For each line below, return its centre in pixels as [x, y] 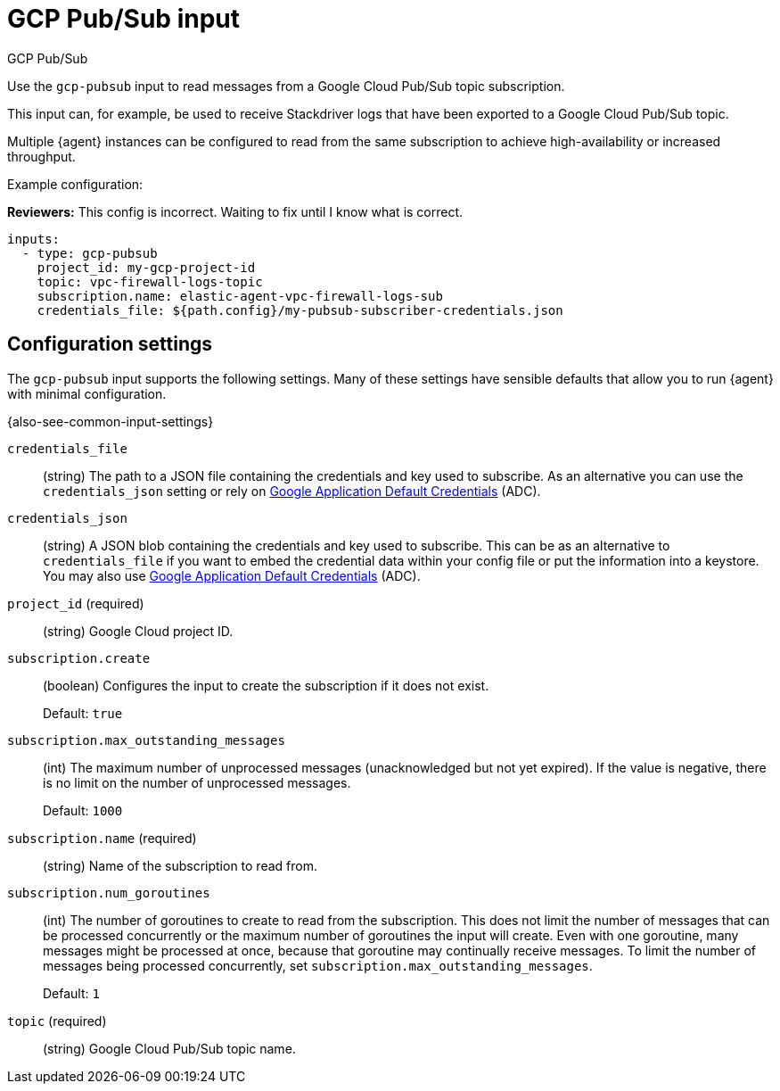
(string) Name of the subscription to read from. [180, 865]
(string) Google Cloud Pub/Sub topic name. [169, 1048]
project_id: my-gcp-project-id [146, 267]
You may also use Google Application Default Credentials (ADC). [232, 575]
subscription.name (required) [102, 838]
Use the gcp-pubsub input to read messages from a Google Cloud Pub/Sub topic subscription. [286, 86]
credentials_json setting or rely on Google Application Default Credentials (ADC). [292, 491]
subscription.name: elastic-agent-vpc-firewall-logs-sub [240, 296]
